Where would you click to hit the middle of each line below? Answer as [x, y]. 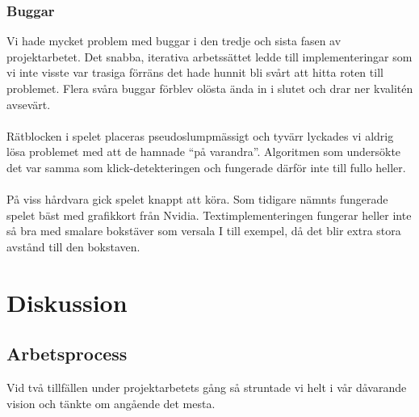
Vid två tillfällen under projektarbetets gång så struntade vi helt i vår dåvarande [207, 388]
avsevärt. [29, 104]
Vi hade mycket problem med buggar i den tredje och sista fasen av [174, 41]
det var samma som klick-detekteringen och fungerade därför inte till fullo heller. [206, 167]
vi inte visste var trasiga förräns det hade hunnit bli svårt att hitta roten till [195, 72]
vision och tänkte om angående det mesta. [111, 403]
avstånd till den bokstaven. [73, 246]
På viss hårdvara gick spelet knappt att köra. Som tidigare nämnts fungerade [197, 199]
